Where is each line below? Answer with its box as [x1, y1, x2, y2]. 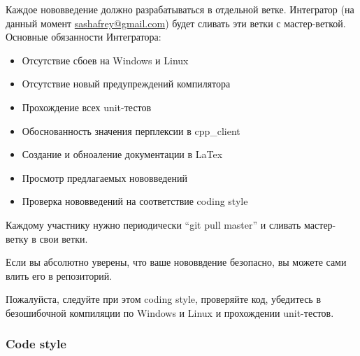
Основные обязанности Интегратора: [6, 29, 161, 44]
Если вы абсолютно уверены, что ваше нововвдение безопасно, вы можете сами [6, 255, 347, 269]
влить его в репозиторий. [6, 268, 113, 283]
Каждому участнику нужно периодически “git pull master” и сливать [6, 217, 301, 232]
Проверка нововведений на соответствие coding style [22, 194, 248, 208]
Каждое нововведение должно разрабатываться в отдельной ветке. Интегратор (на [6, 2, 354, 16]
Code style [6, 335, 66, 353]
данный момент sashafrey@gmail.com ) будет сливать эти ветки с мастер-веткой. [6, 15, 346, 30]
